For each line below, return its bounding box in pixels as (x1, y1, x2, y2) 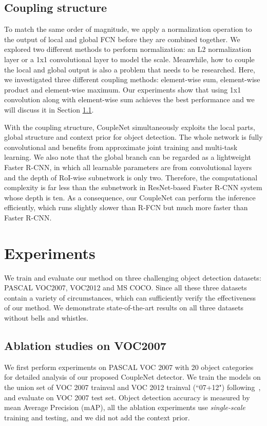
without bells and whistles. (4, 312, 88, 323)
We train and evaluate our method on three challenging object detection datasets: (4, 272, 261, 283)
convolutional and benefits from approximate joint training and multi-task (4, 141, 238, 152)
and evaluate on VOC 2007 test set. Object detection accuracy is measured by (4, 392, 250, 402)
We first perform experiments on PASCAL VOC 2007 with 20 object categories (4, 361, 254, 372)
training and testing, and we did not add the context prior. (4, 412, 190, 422)
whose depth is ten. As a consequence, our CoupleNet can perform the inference (4, 192, 256, 202)
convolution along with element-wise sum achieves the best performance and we (4, 94, 255, 105)
